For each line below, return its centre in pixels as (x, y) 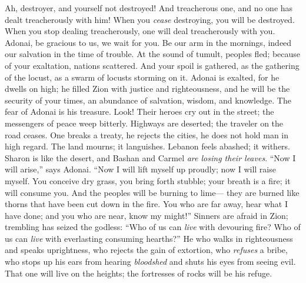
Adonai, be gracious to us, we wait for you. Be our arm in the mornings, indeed (148, 42)
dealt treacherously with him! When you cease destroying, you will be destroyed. (150, 19)
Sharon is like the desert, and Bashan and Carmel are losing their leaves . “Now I (150, 157)
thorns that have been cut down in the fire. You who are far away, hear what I (146, 204)
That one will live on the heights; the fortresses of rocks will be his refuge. (139, 273)
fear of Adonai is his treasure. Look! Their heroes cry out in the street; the (139, 111)
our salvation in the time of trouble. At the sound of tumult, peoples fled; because (153, 54)
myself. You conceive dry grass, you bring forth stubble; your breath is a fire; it (148, 180)
